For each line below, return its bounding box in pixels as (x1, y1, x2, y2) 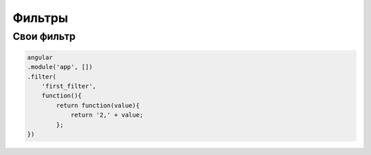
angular (27, 53, 53, 61)
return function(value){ (56, 102, 140, 109)
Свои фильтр (12, 30, 76, 43)
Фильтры (12, 10, 69, 25)
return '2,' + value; (70, 111, 144, 119)
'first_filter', (41, 82, 96, 90)
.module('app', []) (27, 63, 93, 71)
